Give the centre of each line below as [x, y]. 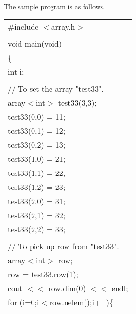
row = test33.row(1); [43, 274]
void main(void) [35, 43]
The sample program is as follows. [55, 6]
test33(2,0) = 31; [37, 201]
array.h [63, 26]
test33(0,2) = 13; [37, 144]
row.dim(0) [67, 288]
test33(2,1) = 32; [37, 215]
